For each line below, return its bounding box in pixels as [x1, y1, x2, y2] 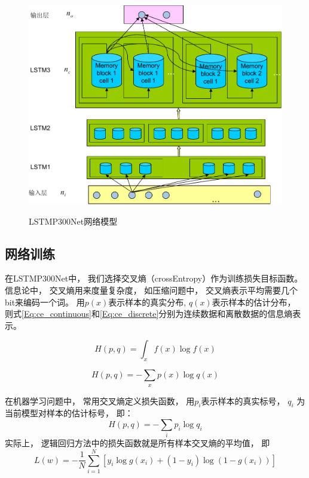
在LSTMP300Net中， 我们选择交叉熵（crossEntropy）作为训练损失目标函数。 [5, 272, 303, 285]
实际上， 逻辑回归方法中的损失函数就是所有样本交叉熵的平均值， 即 [5, 437, 270, 449]
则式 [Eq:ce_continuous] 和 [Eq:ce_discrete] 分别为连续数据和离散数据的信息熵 [5, 307, 293, 320]
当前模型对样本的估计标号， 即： [5, 407, 133, 419]
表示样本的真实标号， [201, 394, 285, 407]
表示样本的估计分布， [212, 295, 296, 308]
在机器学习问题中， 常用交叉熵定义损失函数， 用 [5, 394, 195, 407]
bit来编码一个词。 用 [5, 295, 85, 308]
